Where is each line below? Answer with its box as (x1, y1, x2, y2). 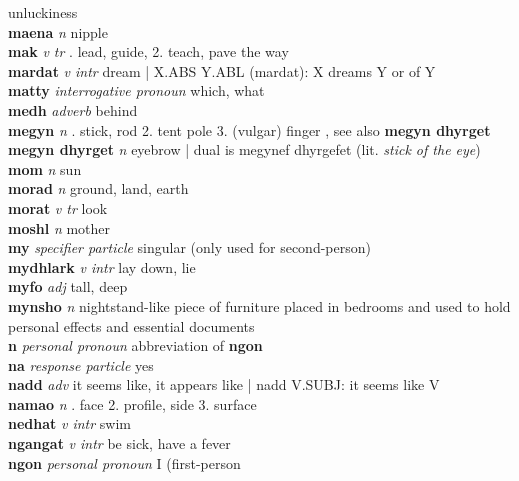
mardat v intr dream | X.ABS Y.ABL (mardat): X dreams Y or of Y (8, 60, 436, 81)
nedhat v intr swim (8, 413, 132, 434)
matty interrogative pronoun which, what (8, 80, 265, 101)
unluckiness (8, 2, 78, 22)
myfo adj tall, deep (8, 276, 128, 297)
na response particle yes (8, 354, 154, 375)
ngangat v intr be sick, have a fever (8, 433, 231, 454)
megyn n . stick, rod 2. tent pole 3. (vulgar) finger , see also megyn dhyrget (8, 119, 491, 140)
